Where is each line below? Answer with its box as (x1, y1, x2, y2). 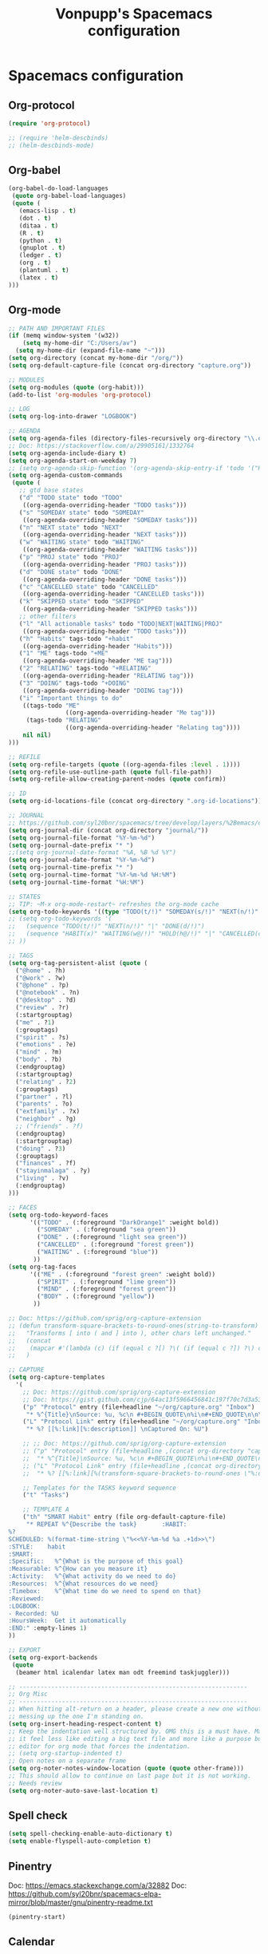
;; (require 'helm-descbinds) (8, 133, 109, 142)
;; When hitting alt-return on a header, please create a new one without (8, 1705, 262, 1713)
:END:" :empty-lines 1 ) (8, 1624, 88, 1632)
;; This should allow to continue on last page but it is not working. (8, 1772, 251, 1780)
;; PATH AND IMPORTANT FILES (8, 324, 105, 332)
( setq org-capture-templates (8, 1374, 105, 1382)
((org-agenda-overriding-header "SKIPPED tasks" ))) (22, 605, 198, 613)
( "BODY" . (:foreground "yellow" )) (37, 1292, 156, 1301)
